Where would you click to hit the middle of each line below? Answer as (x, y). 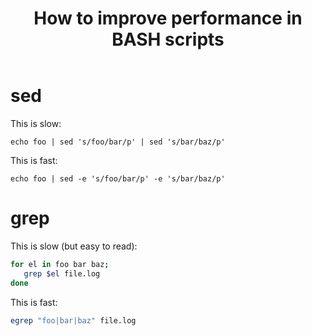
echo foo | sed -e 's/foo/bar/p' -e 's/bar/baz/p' (118, 178)
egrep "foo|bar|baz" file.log (73, 320)
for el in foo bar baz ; (60, 264)
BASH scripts (168, 39)
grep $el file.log (62, 273)
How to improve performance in (168, 18)
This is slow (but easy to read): (74, 246)
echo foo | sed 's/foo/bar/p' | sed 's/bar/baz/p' (118, 142)
